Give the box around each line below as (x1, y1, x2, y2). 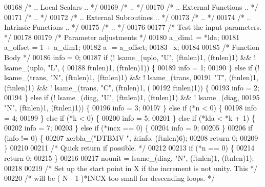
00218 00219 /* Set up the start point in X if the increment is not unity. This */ (4, 162, 258, 173)
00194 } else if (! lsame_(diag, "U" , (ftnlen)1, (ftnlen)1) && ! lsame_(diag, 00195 (4, 92, 260, 103)
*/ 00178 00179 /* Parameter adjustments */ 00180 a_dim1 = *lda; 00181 (4, 31, 240, 42)
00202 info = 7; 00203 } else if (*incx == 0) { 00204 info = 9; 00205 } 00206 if (4, 122, 253, 133)
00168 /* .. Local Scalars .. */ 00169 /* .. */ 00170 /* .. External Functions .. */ (4, 2, 258, 12)
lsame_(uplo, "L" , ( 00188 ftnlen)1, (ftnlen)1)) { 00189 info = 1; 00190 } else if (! (4, 62, 260, 72)
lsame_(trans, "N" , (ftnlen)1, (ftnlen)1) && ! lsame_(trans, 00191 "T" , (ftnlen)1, (4, 72, 258, 83)
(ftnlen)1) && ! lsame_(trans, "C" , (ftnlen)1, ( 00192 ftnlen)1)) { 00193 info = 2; (4, 82, 260, 92)
